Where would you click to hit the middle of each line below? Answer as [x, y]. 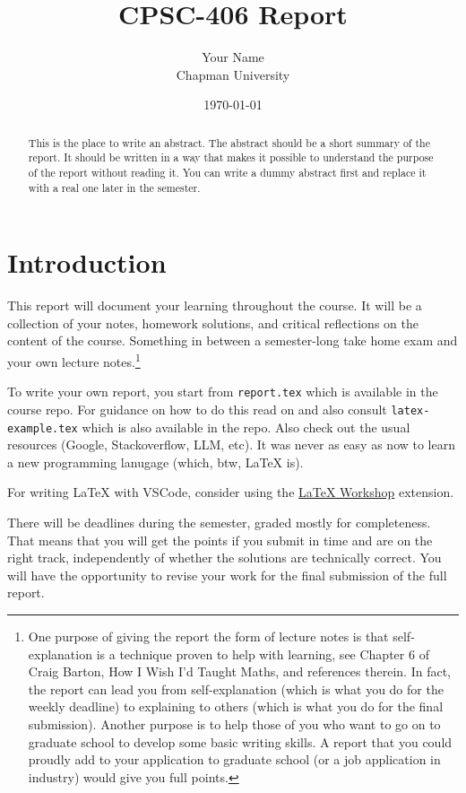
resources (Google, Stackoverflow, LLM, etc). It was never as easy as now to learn [231, 444]
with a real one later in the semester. [114, 187]
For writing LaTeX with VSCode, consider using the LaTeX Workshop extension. [231, 492]
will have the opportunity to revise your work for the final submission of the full [227, 575]
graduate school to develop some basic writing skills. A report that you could [240, 741]
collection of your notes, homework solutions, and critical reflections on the [213, 322]
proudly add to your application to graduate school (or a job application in [234, 759]
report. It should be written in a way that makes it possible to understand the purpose [231, 157]
